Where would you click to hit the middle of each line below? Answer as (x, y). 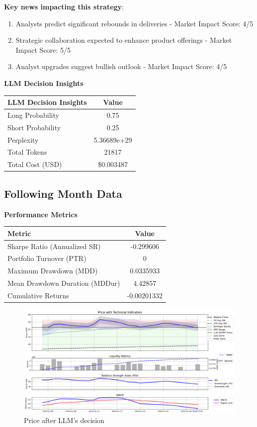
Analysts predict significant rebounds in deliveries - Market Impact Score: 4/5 (134, 23)
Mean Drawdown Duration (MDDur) (64, 283)
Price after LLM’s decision (64, 420)
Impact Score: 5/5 (43, 49)
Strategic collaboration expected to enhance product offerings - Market (124, 40)
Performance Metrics (41, 214)
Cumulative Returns (38, 295)
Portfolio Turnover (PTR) (47, 258)
